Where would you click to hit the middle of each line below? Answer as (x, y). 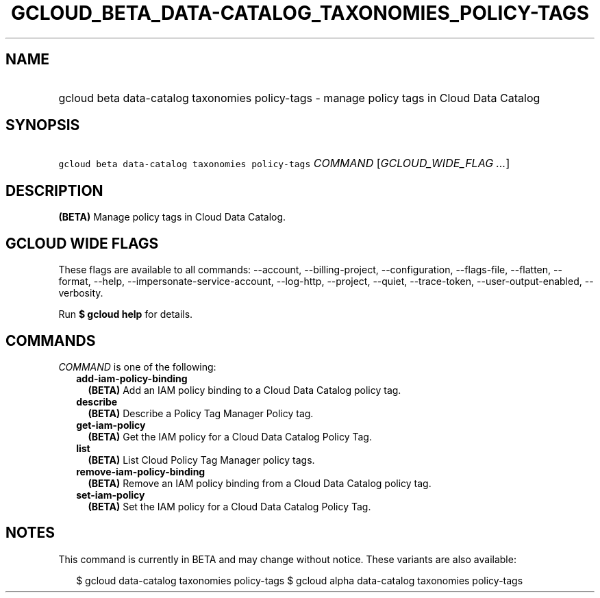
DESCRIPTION (54, 190)
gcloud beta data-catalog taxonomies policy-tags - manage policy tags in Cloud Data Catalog (299, 98)
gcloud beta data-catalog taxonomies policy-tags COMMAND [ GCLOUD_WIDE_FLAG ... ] (284, 163)
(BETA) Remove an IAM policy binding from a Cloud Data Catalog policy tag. (260, 483)
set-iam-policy (111, 495)
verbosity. (81, 293)
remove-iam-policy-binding (141, 471)
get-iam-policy (111, 425)
